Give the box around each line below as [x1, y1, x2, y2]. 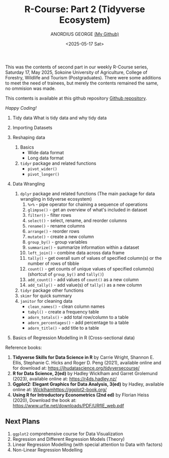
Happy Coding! [5, 105, 37, 111]
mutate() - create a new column [27, 234, 94, 240]
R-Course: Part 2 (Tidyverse [24, 4, 145, 15]
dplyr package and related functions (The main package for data [20, 191, 155, 197]
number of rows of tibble [27, 260, 79, 266]
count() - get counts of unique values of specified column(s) [27, 265, 154, 271]
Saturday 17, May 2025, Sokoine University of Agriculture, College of [5, 69, 148, 75]
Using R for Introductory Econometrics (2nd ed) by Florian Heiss [12, 392, 149, 398]
